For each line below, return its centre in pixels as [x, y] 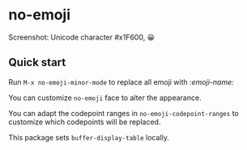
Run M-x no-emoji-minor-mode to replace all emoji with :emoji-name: [121, 81]
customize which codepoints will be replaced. [85, 122]
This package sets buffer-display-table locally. [89, 137]
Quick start [37, 62]
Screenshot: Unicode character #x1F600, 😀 [82, 37]
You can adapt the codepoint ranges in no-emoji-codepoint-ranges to [123, 113]
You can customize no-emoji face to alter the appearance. [105, 98]
